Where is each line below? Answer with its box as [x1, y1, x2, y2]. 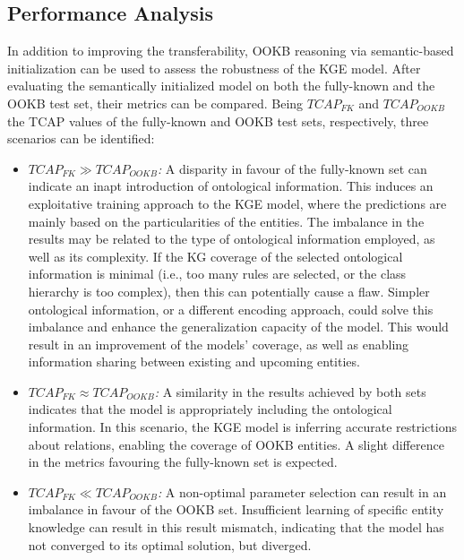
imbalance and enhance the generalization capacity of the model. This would [28, 317, 449, 336]
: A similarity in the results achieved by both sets [154, 382, 426, 401]
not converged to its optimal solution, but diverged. [28, 535, 312, 554]
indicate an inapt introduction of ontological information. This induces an [28, 177, 434, 195]
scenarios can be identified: [7, 129, 155, 148]
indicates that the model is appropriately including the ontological [28, 400, 392, 418]
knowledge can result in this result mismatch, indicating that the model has [28, 518, 444, 537]
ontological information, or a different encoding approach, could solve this [28, 299, 434, 318]
